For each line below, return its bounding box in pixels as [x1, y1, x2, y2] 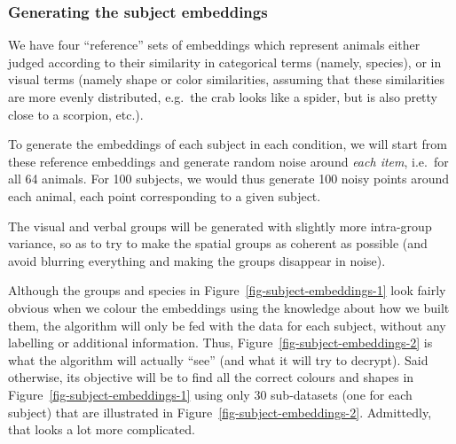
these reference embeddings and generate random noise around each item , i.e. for [8, 152, 449, 170]
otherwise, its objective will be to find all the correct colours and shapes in [8, 368, 414, 386]
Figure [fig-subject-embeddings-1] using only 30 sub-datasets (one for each [8, 385, 413, 403]
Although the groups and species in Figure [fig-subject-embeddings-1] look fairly [8, 281, 446, 300]
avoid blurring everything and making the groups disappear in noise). [8, 251, 386, 269]
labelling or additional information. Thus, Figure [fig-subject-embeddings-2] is [8, 333, 433, 352]
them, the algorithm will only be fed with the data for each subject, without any [8, 315, 446, 334]
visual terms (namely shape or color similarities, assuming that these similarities [8, 70, 445, 89]
